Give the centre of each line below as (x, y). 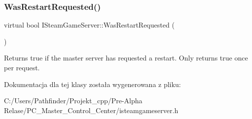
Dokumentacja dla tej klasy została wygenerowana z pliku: (92, 84)
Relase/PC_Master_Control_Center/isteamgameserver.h (91, 110)
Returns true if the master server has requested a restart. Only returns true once (126, 58)
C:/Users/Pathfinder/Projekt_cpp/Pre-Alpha (73, 101)
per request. (22, 67)
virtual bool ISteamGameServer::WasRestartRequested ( (89, 25)
